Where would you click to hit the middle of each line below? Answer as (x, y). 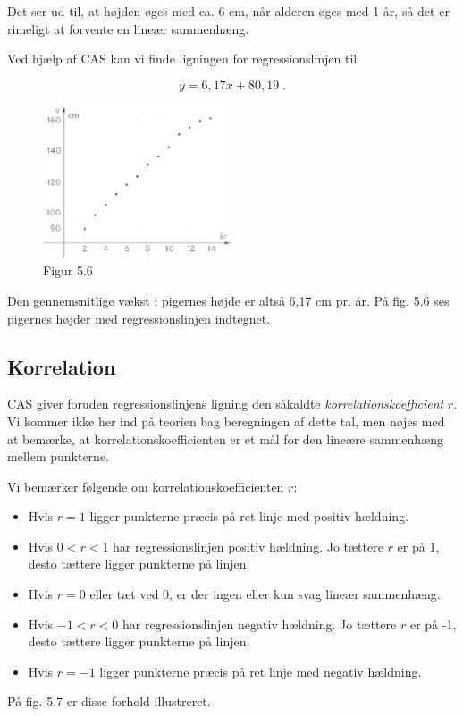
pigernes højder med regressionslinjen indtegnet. (139, 318)
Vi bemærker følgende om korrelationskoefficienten (146, 486)
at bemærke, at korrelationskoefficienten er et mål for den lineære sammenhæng (226, 438)
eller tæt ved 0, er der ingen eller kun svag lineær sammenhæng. (265, 594)
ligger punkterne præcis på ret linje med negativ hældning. (261, 671)
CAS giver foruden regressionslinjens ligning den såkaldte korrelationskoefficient (226, 404)
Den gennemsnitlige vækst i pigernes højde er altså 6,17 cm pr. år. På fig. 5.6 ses (228, 300)
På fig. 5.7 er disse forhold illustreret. (109, 701)
